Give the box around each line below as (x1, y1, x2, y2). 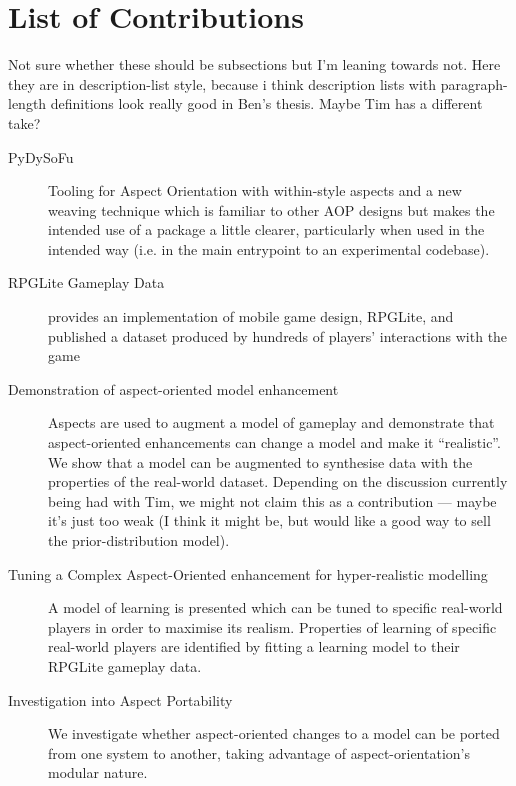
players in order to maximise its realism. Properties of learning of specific (48, 616, 497, 637)
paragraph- (440, 73, 508, 94)
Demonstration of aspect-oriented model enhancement (8, 378, 339, 399)
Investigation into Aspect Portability (8, 689, 233, 710)
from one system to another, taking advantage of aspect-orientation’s (48, 742, 470, 763)
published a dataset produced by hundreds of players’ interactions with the (48, 325, 508, 346)
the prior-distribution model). (48, 530, 230, 550)
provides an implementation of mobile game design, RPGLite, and (48, 306, 454, 327)
